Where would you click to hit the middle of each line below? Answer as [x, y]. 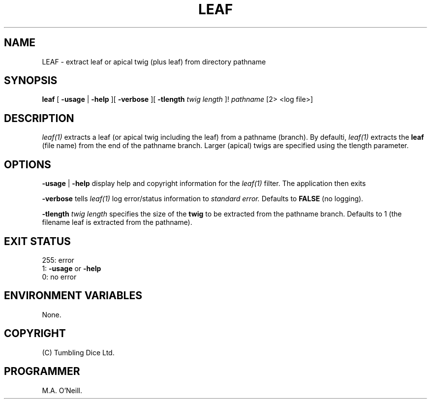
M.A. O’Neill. [62, 390]
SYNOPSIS [31, 81]
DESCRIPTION [39, 118]
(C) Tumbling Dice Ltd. [78, 352]
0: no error [59, 277]
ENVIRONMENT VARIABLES [73, 296]
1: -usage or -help [72, 268]
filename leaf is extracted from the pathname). [117, 222]
